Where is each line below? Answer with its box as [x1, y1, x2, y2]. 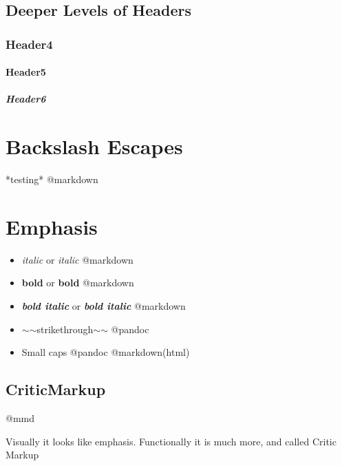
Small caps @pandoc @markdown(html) [21, 345, 190, 359]
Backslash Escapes [6, 132, 183, 160]
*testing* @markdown [6, 172, 98, 187]
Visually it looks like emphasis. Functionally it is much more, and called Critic [6, 434, 336, 448]
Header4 [6, 35, 53, 52]
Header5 [6, 65, 46, 79]
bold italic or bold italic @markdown [21, 299, 186, 313]
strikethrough [36, 321, 94, 336]
